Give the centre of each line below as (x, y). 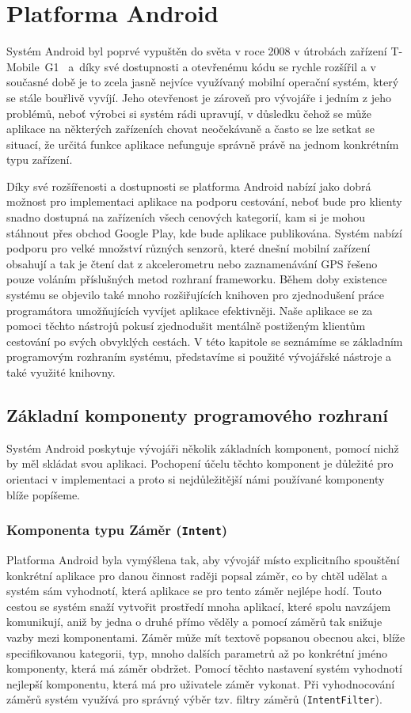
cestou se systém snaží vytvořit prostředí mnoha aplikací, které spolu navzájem (199, 606)
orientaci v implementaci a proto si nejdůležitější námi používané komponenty (196, 478)
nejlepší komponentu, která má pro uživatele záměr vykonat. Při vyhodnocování (201, 683)
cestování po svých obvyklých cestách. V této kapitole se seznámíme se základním (205, 341)
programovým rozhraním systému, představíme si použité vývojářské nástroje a (199, 356)
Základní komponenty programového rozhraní (197, 414)
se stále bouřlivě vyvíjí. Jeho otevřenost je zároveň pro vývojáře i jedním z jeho (199, 97)
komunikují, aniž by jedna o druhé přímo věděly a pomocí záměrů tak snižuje (194, 622)
